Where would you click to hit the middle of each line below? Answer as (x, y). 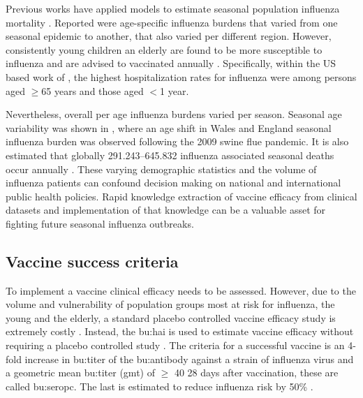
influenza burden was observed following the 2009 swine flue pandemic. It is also (177, 141)
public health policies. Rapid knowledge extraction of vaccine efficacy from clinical (181, 196)
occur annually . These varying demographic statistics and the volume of (161, 169)
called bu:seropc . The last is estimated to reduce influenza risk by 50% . (160, 386)
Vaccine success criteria (92, 261)
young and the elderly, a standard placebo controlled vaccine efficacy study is (171, 317)
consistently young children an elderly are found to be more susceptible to (164, 49)
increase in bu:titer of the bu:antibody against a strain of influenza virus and (189, 359)
